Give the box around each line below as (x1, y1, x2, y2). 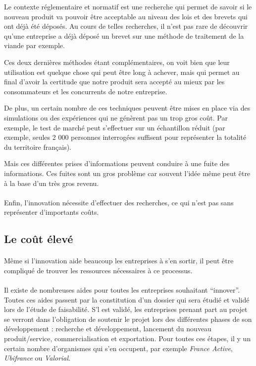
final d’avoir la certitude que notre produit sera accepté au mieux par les (4, 76, 225, 87)
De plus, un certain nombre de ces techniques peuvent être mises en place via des (4, 103, 251, 113)
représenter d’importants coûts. (4, 207, 99, 217)
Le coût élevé (4, 231, 73, 246)
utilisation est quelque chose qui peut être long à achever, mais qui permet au (4, 66, 240, 77)
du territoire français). (4, 141, 71, 152)
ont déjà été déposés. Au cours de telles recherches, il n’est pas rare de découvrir (4, 21, 248, 31)
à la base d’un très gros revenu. (4, 178, 99, 188)
